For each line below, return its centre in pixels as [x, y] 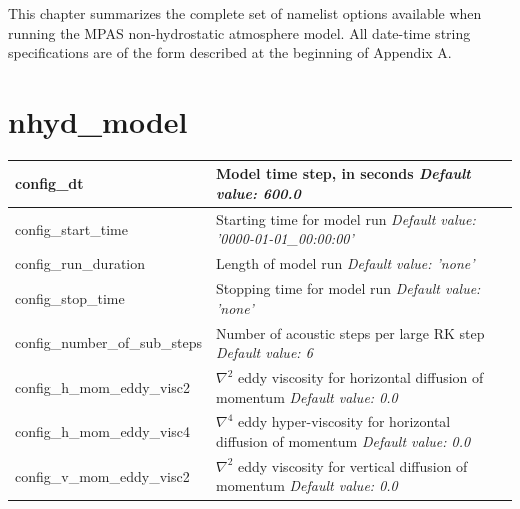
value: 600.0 [258, 193]
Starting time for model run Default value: [345, 218]
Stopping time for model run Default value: [348, 288]
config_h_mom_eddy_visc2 [103, 386]
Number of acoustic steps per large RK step [350, 332]
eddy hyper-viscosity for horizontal [344, 421]
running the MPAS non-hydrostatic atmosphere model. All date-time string [239, 32]
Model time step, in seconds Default [343, 173]
